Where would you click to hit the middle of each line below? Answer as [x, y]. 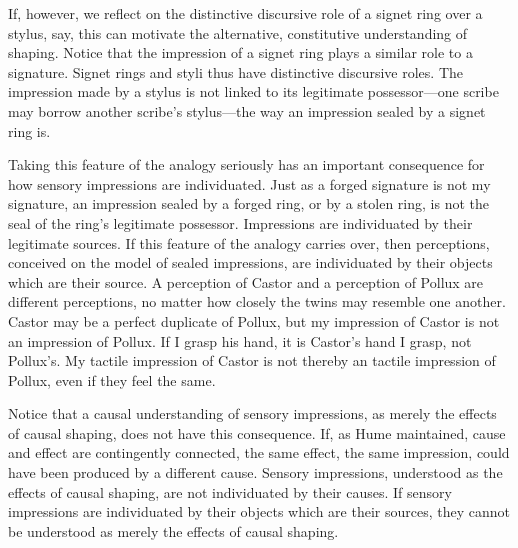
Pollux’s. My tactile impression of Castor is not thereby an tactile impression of [252, 360]
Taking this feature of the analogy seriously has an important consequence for [246, 164]
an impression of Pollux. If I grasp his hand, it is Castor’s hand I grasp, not [240, 340]
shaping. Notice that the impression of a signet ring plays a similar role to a [240, 52]
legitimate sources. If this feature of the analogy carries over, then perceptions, [249, 242]
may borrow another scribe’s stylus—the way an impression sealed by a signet [247, 110]
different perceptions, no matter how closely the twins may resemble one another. [257, 301]
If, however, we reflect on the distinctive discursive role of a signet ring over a [245, 13]
